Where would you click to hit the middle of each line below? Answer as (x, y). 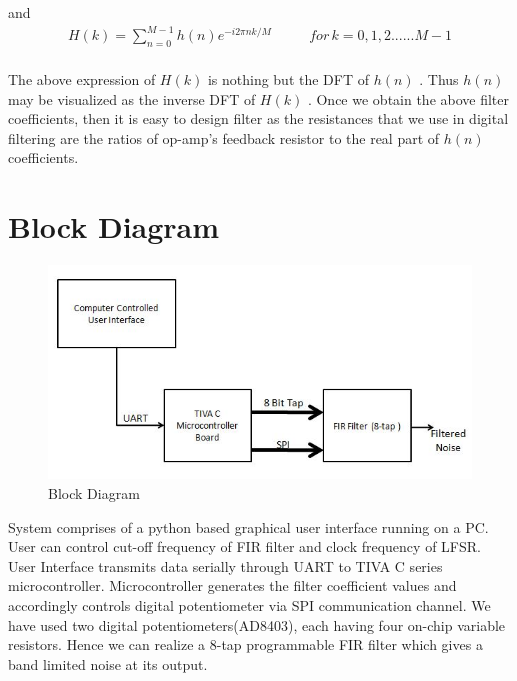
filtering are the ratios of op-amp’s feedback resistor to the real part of (224, 137)
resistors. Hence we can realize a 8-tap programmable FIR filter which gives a (245, 644)
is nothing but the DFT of (288, 78)
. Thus (439, 78)
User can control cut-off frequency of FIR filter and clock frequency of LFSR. (244, 546)
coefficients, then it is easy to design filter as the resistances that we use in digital (258, 118)
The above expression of (82, 78)
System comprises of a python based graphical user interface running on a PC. (248, 526)
